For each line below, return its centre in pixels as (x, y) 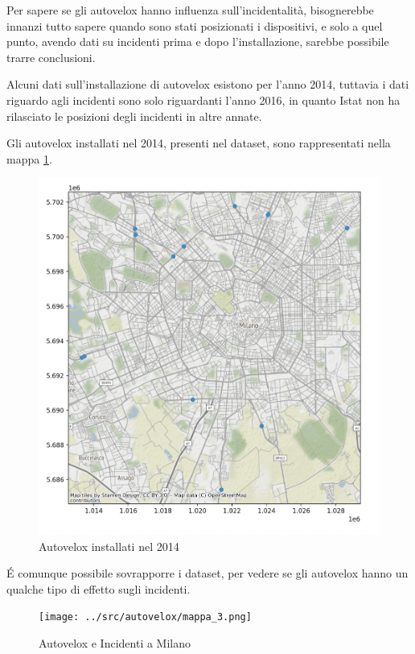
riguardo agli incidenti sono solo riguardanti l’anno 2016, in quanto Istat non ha (203, 99)
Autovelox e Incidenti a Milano (115, 642)
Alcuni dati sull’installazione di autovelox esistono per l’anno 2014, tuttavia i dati (208, 84)
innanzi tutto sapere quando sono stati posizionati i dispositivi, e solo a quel (195, 25)
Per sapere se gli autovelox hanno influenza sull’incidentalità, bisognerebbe (190, 10)
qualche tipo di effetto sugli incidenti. (99, 588)
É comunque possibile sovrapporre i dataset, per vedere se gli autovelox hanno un (207, 573)
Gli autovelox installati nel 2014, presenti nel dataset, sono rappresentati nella (199, 143)
